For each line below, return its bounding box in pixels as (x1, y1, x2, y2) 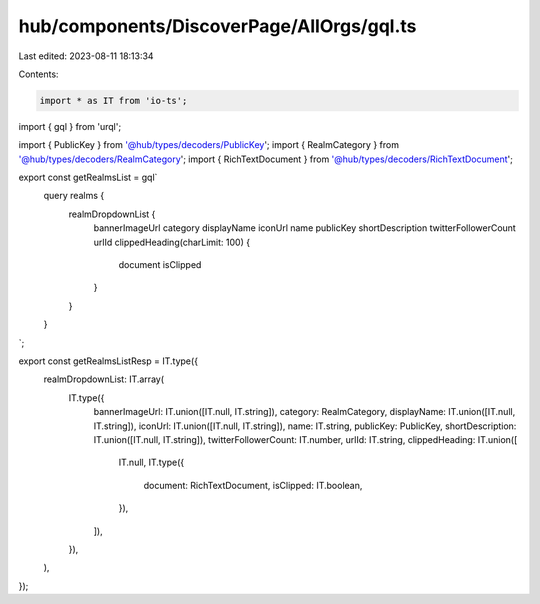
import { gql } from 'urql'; (18, 120, 122, 132)
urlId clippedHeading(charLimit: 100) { (93, 236, 250, 248)
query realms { (43, 190, 105, 202)
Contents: (18, 68, 59, 80)
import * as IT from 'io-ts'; (39, 95, 188, 106)
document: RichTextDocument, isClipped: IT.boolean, (143, 479, 363, 491)
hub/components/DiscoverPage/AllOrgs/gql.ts (18, 15, 417, 37)
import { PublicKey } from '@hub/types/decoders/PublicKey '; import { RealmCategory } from (18, 139, 400, 151)
